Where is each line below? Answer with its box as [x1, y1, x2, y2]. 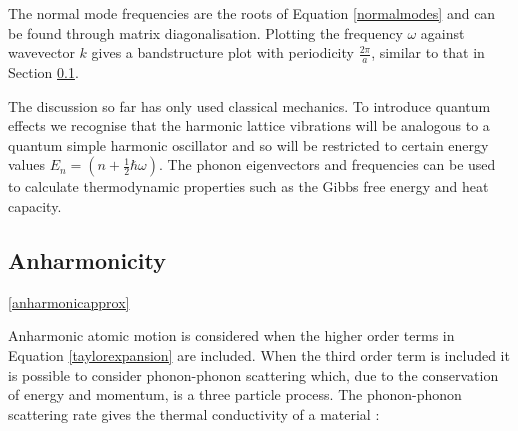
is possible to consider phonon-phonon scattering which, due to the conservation [8, 364, 499, 385]
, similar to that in [371, 42, 485, 63]
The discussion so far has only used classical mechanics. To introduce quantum [8, 95, 491, 116]
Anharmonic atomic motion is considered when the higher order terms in [8, 325, 455, 346]
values [8, 154, 46, 175]
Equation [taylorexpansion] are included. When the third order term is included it [8, 344, 510, 365]
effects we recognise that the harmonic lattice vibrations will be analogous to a [8, 115, 490, 136]
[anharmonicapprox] [8, 291, 130, 312]
